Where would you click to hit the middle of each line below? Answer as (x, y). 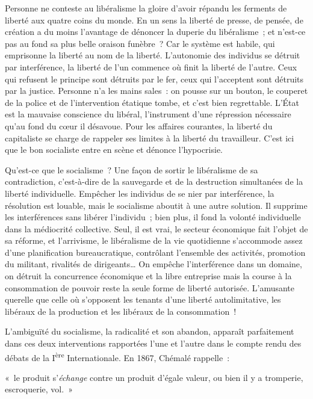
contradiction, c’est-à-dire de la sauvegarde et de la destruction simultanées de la (154, 181)
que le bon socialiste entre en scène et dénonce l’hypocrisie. (114, 150)
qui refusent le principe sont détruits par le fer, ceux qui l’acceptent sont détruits (154, 79)
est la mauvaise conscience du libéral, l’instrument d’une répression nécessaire (148, 114)
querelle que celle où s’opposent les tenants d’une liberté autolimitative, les (143, 299)
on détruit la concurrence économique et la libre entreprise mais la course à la (148, 276)
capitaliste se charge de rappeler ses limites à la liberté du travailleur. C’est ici (150, 138)
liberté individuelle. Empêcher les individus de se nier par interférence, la (140, 193)
